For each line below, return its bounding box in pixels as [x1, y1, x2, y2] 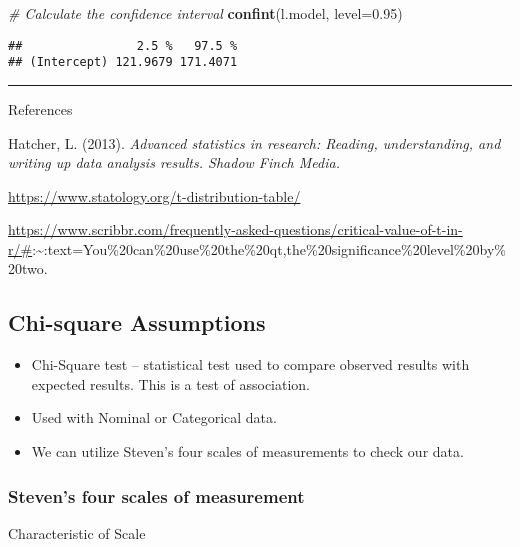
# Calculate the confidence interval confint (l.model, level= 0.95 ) [8, 3, 403, 23]
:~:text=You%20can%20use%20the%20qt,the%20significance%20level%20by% [32, 238, 506, 259]
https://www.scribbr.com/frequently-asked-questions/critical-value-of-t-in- [8, 219, 463, 240]
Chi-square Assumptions [8, 307, 266, 338]
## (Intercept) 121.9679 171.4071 [8, 55, 238, 70]
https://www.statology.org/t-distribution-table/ [8, 185, 301, 206]
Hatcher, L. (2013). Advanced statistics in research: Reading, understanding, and [8, 132, 501, 153]
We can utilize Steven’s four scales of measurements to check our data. [31, 441, 464, 462]
